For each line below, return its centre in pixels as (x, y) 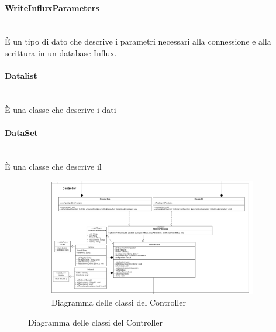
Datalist (21, 76)
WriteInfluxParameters (52, 7)
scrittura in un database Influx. (61, 52)
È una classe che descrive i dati (61, 109)
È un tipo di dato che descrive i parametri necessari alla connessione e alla (138, 41)
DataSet (21, 133)
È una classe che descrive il (53, 166)
